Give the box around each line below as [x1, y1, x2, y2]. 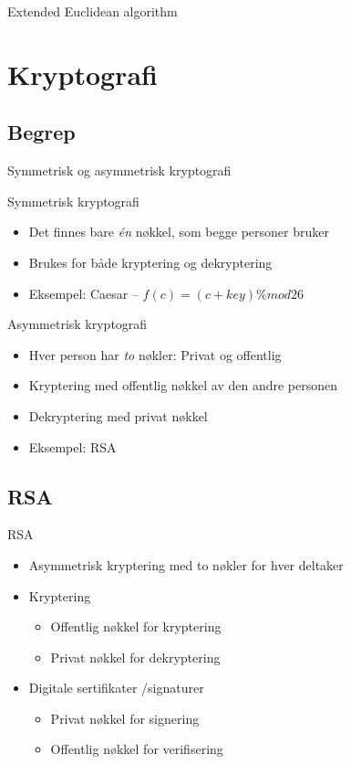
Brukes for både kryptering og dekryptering [28, 252, 273, 271]
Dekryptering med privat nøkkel [28, 406, 208, 425]
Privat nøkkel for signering [50, 708, 200, 727]
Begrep [7, 118, 76, 146]
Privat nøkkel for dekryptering [50, 647, 221, 666]
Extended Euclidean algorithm [7, 2, 178, 20]
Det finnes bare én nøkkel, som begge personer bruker [28, 222, 329, 241]
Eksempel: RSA [28, 437, 117, 456]
